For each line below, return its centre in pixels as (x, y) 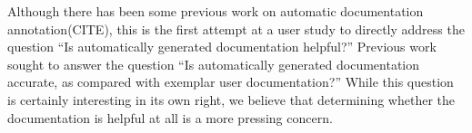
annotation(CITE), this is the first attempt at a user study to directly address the (236, 28)
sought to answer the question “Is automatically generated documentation (214, 64)
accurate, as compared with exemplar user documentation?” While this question (231, 82)
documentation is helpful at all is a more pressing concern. (170, 117)
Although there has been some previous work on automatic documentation (216, 11)
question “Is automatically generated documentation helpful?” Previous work (222, 47)
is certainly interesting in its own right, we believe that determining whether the (231, 99)
